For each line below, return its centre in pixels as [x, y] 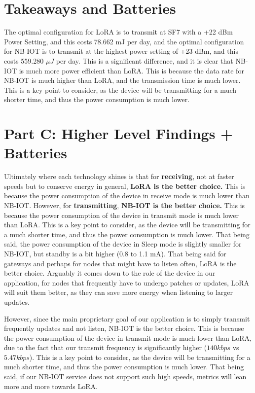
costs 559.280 [24, 60]
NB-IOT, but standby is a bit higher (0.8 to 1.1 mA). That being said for [115, 253]
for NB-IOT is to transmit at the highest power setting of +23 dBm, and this [121, 51]
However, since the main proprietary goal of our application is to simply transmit [127, 318]
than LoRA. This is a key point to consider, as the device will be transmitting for [127, 225]
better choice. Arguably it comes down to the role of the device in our [110, 273]
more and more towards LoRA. [51, 386]
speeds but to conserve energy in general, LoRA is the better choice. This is [125, 186]
